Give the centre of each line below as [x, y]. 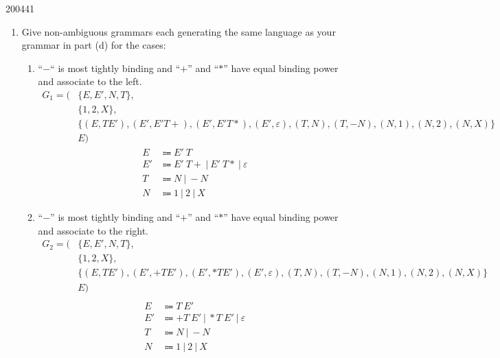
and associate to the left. [90, 81]
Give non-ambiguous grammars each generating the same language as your [179, 31]
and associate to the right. [93, 230]
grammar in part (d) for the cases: [94, 45]
